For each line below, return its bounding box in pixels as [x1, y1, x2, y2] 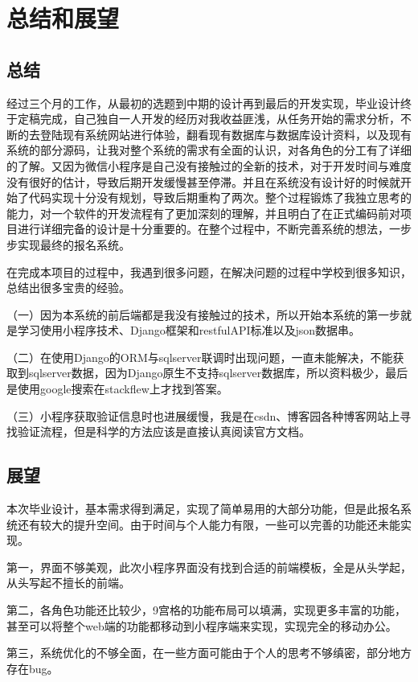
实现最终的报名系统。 [17, 236, 130, 253]
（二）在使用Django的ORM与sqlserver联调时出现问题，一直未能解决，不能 [6, 348, 393, 365]
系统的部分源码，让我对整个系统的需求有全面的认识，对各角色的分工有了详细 [6, 142, 412, 158]
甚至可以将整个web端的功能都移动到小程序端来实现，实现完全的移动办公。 [6, 617, 397, 634]
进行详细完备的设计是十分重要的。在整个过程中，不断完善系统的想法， [17, 220, 389, 237]
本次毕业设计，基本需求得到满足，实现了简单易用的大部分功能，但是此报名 [6, 500, 400, 517]
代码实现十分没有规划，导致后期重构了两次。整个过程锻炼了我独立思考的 [28, 189, 412, 206]
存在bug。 [6, 659, 59, 676]
